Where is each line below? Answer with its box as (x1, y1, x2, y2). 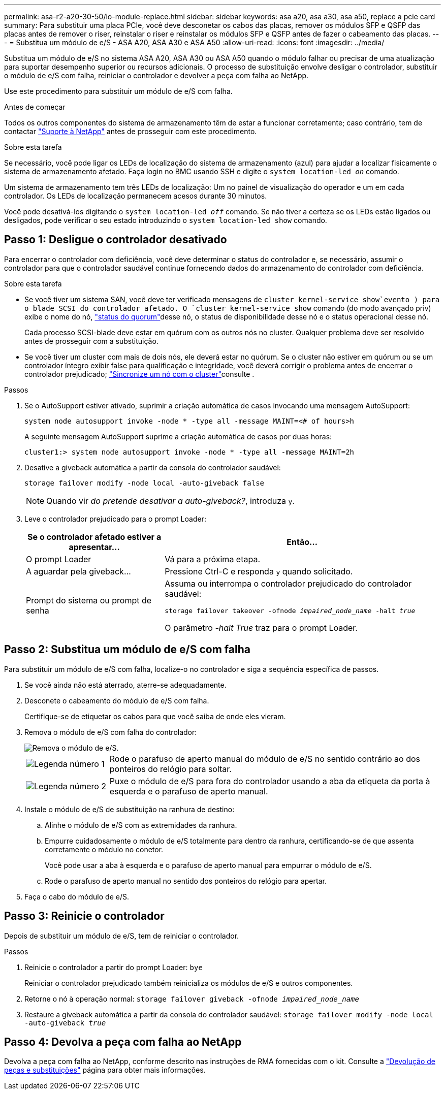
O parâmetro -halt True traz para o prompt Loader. (165, 622, 358, 633)
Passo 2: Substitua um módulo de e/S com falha (4, 643, 250, 656)
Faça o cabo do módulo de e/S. (24, 892, 129, 901)
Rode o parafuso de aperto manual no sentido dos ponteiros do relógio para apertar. (45, 876, 327, 885)
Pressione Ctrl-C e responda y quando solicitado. (165, 566, 353, 576)
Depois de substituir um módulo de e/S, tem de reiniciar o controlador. (4, 931, 239, 940)
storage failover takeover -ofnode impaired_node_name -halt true (165, 606, 416, 615)
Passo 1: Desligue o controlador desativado (4, 233, 227, 246)
